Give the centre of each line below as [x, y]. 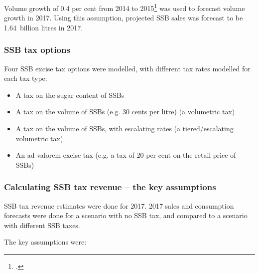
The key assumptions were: [45, 242]
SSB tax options [37, 50]
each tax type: [26, 78]
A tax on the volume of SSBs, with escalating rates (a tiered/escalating [125, 129]
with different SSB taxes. [42, 225]
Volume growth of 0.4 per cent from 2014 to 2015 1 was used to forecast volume [125, 7]
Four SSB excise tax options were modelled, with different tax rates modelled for [127, 68]
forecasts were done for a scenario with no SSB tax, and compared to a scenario [126, 215]
